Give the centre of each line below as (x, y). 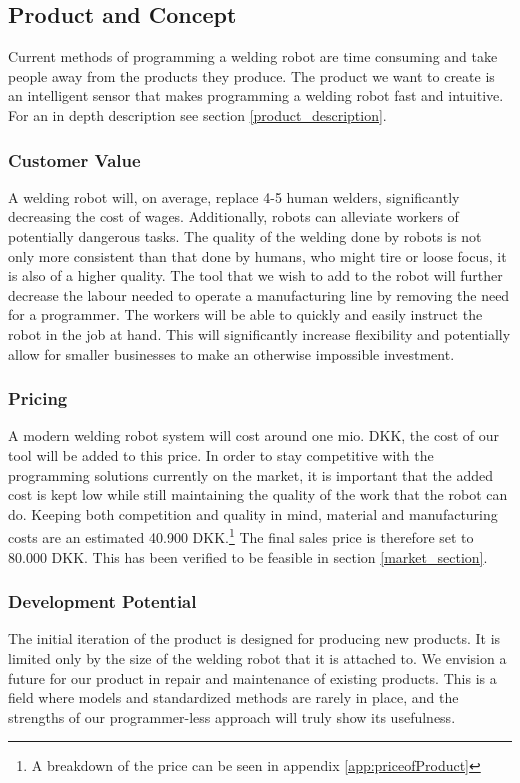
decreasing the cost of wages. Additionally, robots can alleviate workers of (233, 216)
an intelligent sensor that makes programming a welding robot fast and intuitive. (256, 95)
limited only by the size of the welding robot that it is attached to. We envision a (257, 657)
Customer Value (74, 159)
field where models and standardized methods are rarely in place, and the (233, 697)
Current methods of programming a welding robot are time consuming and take (253, 56)
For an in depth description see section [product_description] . (197, 114)
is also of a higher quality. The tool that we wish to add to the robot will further (255, 275)
